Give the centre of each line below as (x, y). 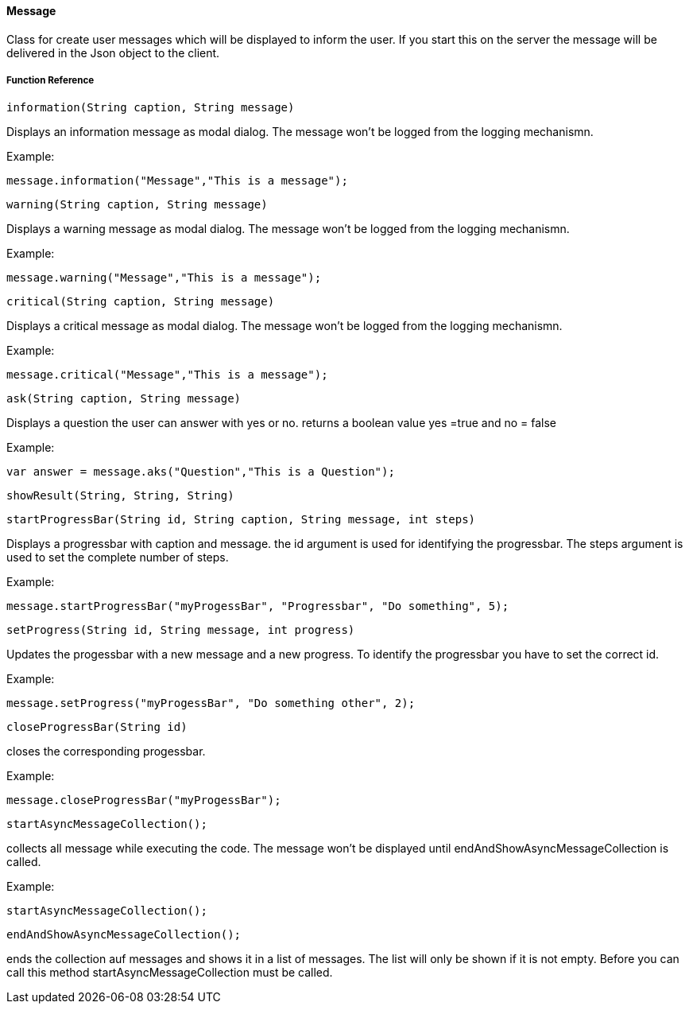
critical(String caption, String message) (141, 302)
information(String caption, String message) (151, 108)
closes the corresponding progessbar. (106, 752)
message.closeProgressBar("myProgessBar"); (144, 800)
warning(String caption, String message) (137, 205)
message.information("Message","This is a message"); (177, 181)
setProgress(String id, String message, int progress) (181, 630)
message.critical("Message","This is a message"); (167, 375)
